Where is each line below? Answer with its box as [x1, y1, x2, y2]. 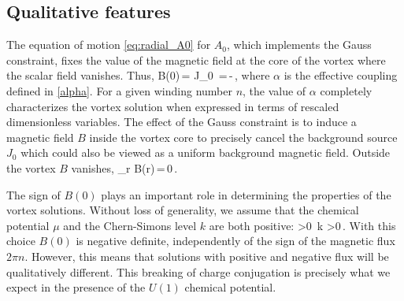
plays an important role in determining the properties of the [101, 186, 391, 203]
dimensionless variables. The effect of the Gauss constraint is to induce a [6, 113, 357, 130]
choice [6, 232, 35, 249]
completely [320, 82, 372, 98]
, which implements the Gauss [226, 36, 372, 53]
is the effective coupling [284, 67, 398, 84]
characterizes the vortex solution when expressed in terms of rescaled [6, 98, 339, 114]
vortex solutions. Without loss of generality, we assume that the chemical [6, 202, 359, 218]
